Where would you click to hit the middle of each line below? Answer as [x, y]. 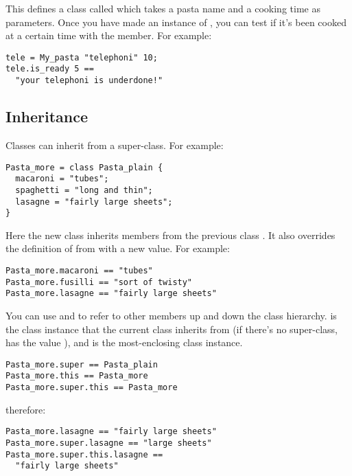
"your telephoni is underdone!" [89, 81]
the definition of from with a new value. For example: [118, 248]
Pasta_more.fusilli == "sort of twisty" [99, 282]
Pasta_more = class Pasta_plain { [84, 167]
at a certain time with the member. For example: [109, 35]
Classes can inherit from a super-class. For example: [115, 145]
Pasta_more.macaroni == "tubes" [79, 271]
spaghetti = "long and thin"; [84, 190]
